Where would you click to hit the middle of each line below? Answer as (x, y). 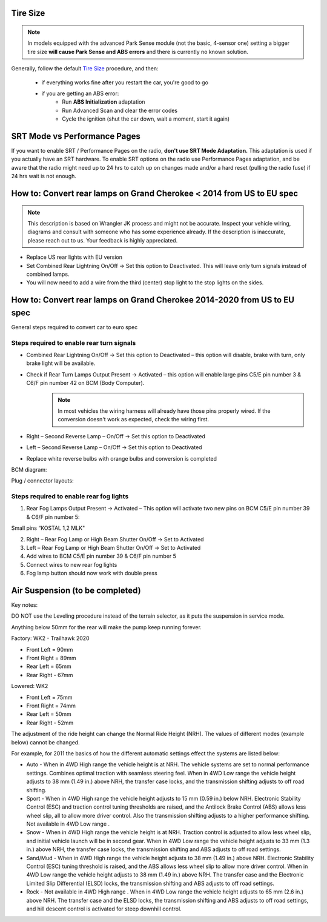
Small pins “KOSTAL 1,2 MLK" (48, 528)
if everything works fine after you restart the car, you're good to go (125, 82)
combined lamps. (48, 274)
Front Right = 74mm (51, 706)
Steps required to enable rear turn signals (74, 342)
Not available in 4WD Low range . (68, 824)
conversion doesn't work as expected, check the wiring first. (133, 419)
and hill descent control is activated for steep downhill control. (104, 909)
